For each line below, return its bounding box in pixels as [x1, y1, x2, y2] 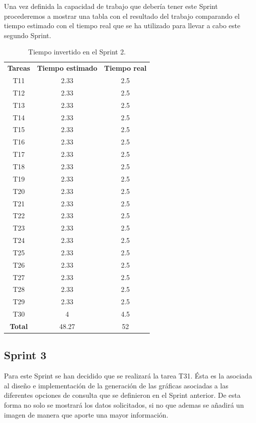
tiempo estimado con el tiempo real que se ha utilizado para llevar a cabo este [4, 20, 241, 31]
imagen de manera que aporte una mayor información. [4, 409, 169, 420]
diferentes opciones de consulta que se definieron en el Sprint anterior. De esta [4, 390, 241, 400]
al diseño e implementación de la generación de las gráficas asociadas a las [4, 380, 228, 390]
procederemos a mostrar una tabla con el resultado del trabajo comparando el [4, 10, 240, 21]
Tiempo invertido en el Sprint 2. [28, 47, 126, 57]
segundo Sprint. [4, 30, 51, 40]
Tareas [7, 63, 30, 73]
